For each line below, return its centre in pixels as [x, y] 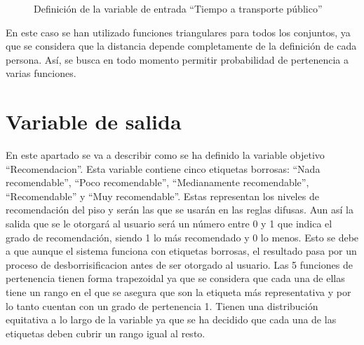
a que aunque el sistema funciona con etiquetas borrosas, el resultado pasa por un [181, 251]
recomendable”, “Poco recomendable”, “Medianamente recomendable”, [157, 182]
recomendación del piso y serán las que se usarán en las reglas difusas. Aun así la [180, 210]
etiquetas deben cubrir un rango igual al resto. [106, 333]
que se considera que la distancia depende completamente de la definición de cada [181, 46]
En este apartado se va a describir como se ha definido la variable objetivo [165, 155]
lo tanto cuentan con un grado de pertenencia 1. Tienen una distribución [162, 305]
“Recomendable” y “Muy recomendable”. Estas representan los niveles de [162, 196]
